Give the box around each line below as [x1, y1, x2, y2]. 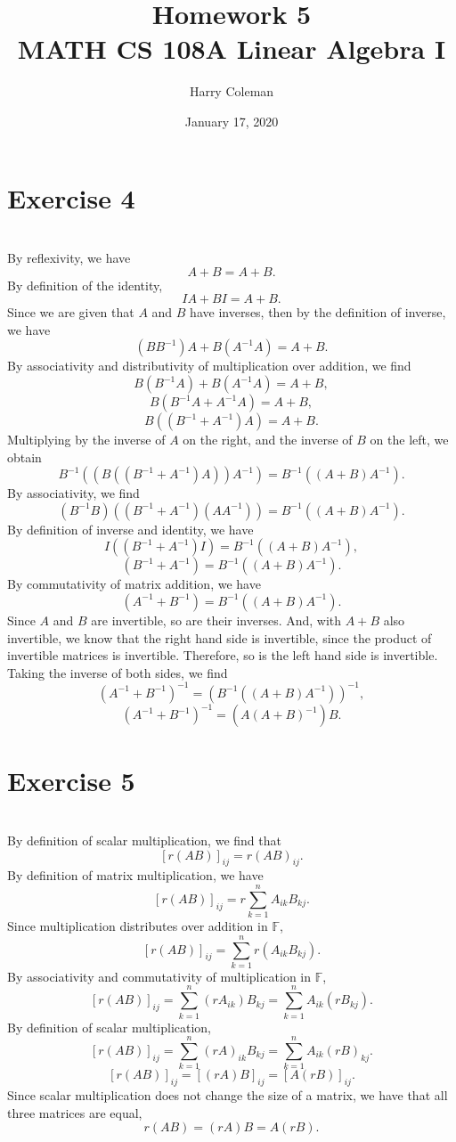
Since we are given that [7, 303, 134, 322]
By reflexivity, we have [7, 249, 131, 267]
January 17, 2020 [184, 111, 279, 130]
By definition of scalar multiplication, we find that [7, 831, 281, 850]
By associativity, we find [7, 484, 140, 502]
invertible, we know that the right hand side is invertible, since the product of [7, 628, 432, 647]
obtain [7, 447, 42, 466]
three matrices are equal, [7, 1103, 142, 1122]
